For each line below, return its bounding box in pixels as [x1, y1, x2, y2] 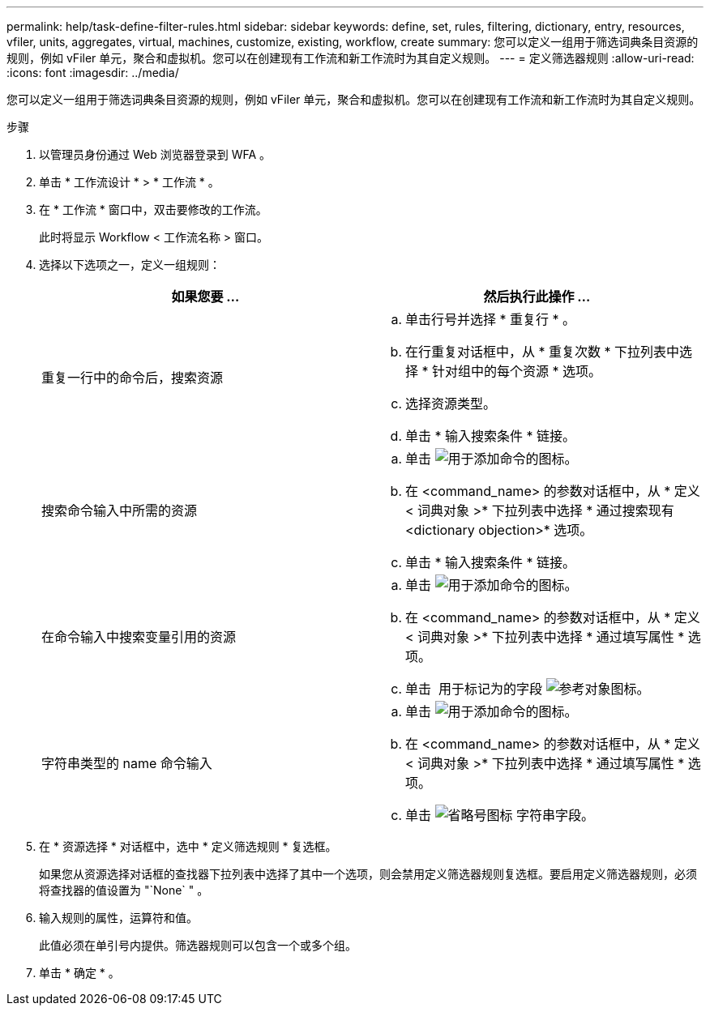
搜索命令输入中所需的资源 [41, 502, 198, 519]
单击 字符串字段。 [405, 807, 595, 823]
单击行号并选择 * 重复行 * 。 [405, 311, 576, 327]
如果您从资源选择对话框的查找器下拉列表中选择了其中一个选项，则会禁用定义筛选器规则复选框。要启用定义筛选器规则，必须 [39, 867, 697, 881]
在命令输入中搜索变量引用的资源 [41, 629, 237, 645]
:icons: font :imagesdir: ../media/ [6, 66, 179, 79]
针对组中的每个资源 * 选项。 [432, 363, 602, 379]
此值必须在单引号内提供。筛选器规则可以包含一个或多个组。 [39, 938, 357, 952]
